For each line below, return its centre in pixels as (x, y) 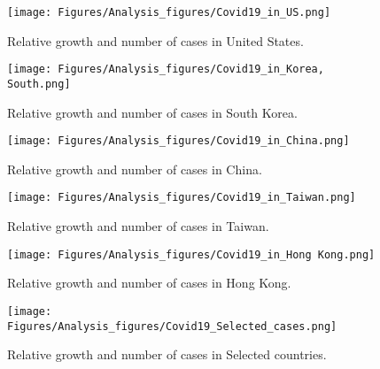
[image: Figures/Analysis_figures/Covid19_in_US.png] (169, 12)
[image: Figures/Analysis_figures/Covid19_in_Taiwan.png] (182, 198)
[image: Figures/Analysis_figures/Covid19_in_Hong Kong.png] (191, 254)
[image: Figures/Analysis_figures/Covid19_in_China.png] (178, 141)
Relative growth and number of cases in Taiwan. (138, 226)
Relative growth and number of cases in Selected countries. (167, 354)
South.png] (39, 84)
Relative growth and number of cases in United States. (155, 40)
